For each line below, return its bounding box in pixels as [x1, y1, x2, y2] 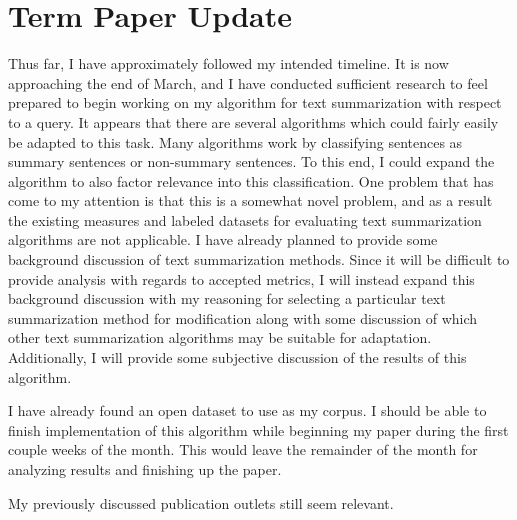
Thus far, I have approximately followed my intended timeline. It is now [8, 53, 449, 74]
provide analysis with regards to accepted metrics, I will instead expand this [8, 268, 475, 289]
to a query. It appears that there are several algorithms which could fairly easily [8, 111, 499, 132]
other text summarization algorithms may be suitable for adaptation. [8, 327, 432, 348]
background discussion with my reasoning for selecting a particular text [8, 288, 446, 309]
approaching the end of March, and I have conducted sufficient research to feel [8, 72, 488, 93]
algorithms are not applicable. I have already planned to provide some [8, 229, 438, 250]
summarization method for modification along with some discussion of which [8, 307, 478, 328]
